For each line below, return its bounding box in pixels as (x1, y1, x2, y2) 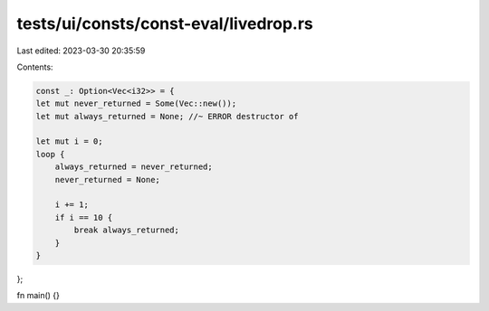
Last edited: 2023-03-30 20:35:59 (16, 45, 146, 56)
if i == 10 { (54, 212, 113, 222)
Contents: (16, 61, 53, 72)
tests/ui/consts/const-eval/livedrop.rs (16, 14, 314, 33)
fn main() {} (16, 290, 61, 301)
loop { (35, 149, 65, 159)
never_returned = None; (54, 174, 160, 184)
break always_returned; (73, 225, 180, 235)
